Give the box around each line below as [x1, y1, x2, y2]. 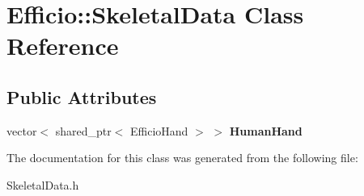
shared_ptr [55, 122, 112, 139]
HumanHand [229, 122, 303, 139]
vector [6, 122, 37, 139]
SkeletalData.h [6, 176, 79, 193]
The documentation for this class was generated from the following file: [6, 149, 358, 166]
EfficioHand [130, 122, 188, 139]
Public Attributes [6, 84, 157, 109]
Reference [6, 29, 119, 62]
